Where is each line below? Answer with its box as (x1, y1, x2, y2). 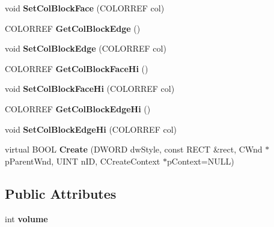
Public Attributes (5, 184, 117, 202)
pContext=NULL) (166, 154, 234, 167)
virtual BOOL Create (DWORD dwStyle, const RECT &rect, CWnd (5, 143, 263, 156)
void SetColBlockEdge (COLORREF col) (5, 42, 166, 55)
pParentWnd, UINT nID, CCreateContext (5, 154, 160, 167)
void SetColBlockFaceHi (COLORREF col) (5, 82, 175, 95)
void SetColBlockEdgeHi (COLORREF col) (5, 123, 177, 135)
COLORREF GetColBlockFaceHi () (5, 62, 148, 74)
